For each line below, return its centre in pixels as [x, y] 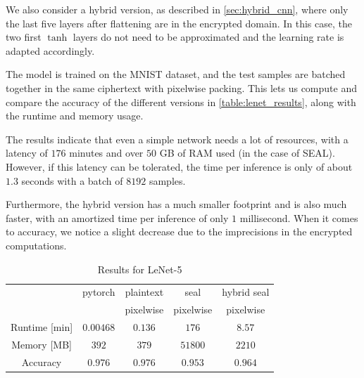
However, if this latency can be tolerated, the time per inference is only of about [179, 166]
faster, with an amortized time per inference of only [117, 217]
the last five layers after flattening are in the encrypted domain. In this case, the [179, 23]
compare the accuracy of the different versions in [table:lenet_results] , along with [181, 102]
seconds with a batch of [72, 180]
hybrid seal [246, 292]
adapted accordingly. [50, 50]
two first [24, 37]
